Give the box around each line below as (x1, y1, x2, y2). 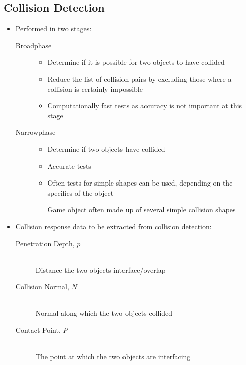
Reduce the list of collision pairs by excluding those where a (47, 73, 232, 84)
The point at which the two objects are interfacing (35, 351, 191, 362)
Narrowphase (15, 127, 56, 137)
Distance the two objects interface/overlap (35, 264, 166, 275)
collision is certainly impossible (47, 83, 143, 94)
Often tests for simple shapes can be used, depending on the (47, 177, 233, 188)
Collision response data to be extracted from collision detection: (15, 221, 212, 231)
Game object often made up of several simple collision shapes (47, 204, 236, 215)
